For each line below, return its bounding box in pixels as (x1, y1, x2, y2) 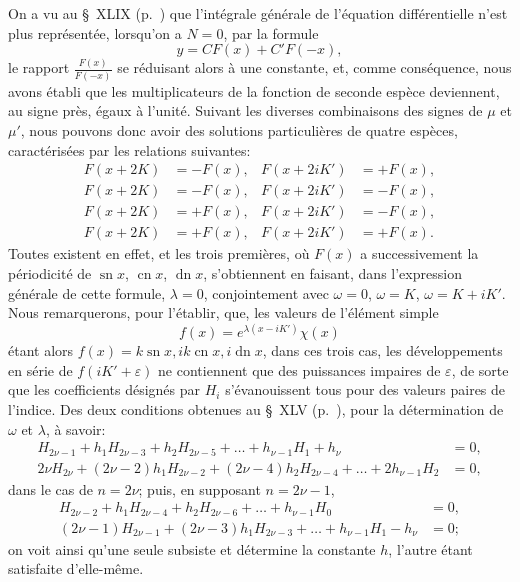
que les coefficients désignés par (8, 379, 201, 400)
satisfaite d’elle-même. (8, 558, 144, 579)
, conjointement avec (203, 282, 329, 303)
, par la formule (223, 22, 319, 43)
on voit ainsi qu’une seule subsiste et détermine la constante (8, 538, 376, 559)
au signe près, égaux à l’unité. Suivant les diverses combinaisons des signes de (8, 100, 483, 121)
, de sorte (451, 359, 509, 380)
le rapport (8, 57, 70, 78)
